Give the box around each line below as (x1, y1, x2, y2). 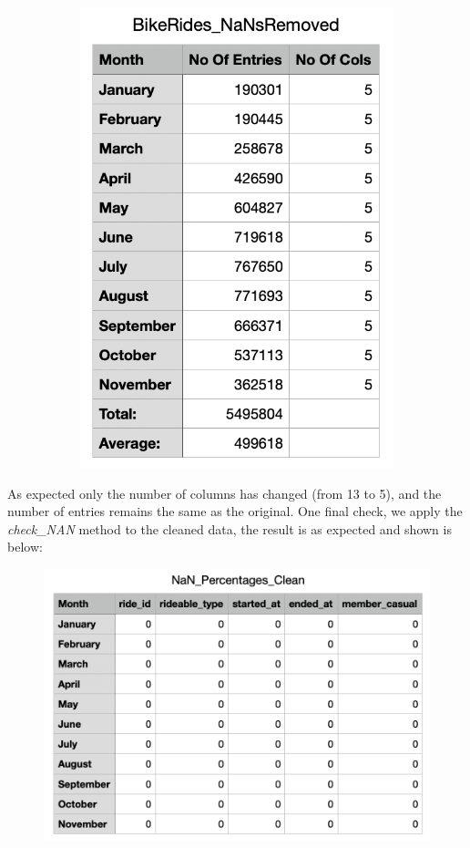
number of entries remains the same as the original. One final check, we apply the (7, 502, 463, 521)
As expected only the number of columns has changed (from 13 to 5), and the (7, 483, 442, 502)
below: (7, 537, 43, 556)
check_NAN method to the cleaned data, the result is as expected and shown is (7, 519, 452, 538)
